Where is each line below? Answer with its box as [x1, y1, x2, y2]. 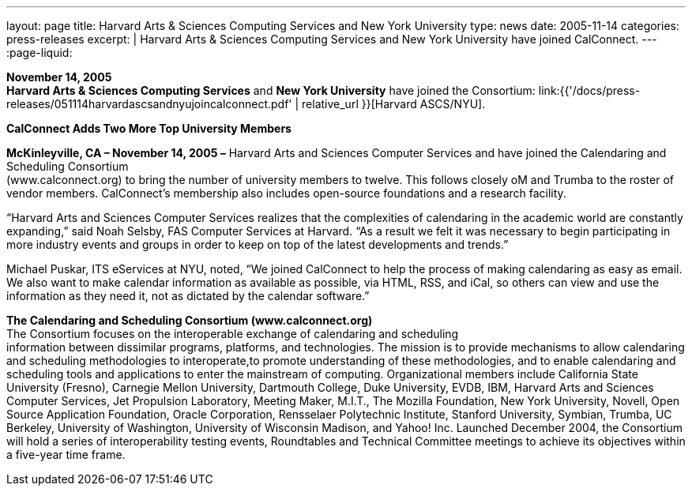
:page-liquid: [6, 46, 73, 59]
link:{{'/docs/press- [538, 84, 641, 97]
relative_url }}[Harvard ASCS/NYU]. [302, 97, 486, 111]
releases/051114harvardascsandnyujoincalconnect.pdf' [6, 97, 292, 111]
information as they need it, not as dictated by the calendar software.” [6, 289, 370, 302]
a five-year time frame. [6, 448, 126, 461]
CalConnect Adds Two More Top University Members [6, 122, 291, 135]
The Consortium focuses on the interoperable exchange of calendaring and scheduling [6, 327, 459, 340]
